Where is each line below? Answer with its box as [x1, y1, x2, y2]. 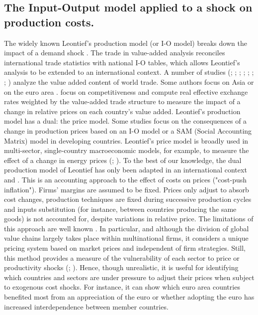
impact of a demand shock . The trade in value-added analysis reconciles [4, 47, 225, 58]
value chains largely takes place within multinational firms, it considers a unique [4, 233, 249, 243]
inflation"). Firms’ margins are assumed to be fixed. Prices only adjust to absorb [4, 184, 249, 194]
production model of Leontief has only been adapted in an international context [4, 164, 247, 175]
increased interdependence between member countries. [4, 301, 169, 312]
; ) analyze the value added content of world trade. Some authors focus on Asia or [4, 76, 254, 87]
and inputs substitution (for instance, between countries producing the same [4, 203, 237, 214]
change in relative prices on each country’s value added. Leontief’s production [4, 106, 241, 116]
